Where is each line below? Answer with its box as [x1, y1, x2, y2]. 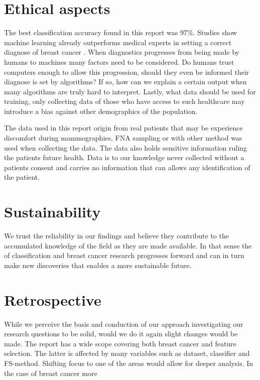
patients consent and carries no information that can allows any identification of [4, 162, 250, 172]
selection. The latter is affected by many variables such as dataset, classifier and [4, 348, 250, 358]
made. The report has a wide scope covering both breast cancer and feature [4, 338, 236, 348]
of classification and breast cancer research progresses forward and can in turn [4, 250, 244, 261]
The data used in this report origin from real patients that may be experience [4, 122, 243, 133]
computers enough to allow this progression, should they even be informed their [4, 66, 249, 77]
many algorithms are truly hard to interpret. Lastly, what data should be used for [4, 86, 256, 96]
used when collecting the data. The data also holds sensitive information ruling [4, 142, 247, 153]
